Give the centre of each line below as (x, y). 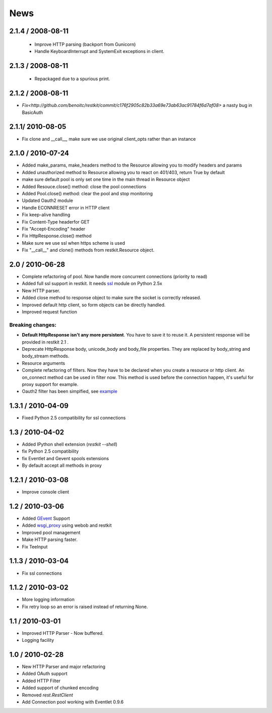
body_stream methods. (46, 356)
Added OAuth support (45, 674)
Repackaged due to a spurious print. (72, 79)
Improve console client (46, 492)
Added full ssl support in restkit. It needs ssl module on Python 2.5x (92, 284)
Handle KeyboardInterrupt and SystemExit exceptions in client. (99, 51)
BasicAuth (32, 112)
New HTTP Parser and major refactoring (64, 667)
